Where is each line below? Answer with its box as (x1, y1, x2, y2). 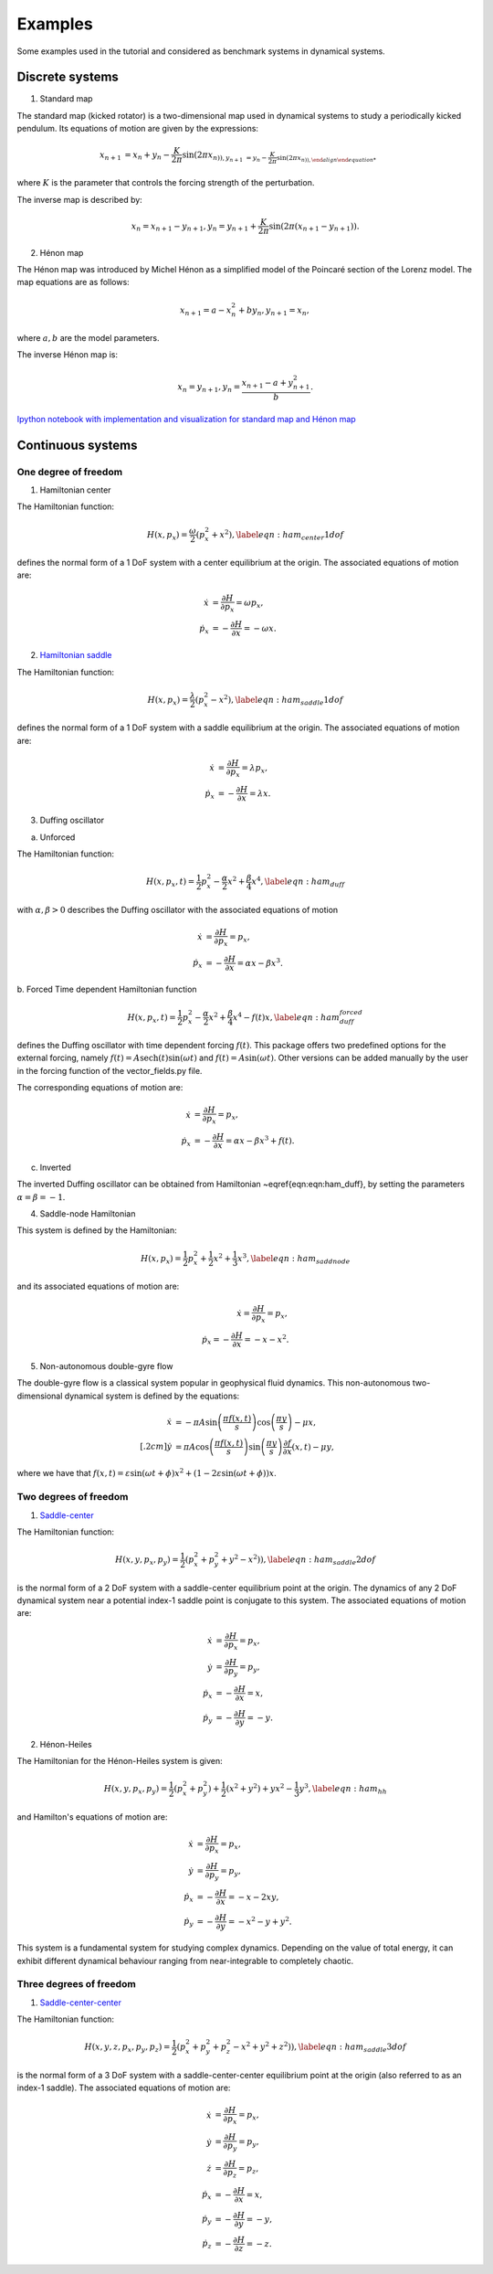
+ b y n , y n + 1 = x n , (237, 304, 309, 317)
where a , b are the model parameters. (16, 332, 160, 343)
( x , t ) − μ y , (291, 1441, 335, 1452)
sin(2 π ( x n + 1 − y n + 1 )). (268, 220, 360, 233)
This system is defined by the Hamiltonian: (16, 1225, 177, 1236)
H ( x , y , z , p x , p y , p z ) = (84, 2042, 171, 2055)
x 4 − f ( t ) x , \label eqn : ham (233, 1010, 341, 1023)
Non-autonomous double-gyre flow (39, 1360, 173, 1371)
